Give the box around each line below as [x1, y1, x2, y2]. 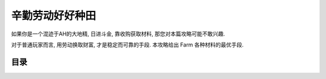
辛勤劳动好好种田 [11, 9, 97, 22]
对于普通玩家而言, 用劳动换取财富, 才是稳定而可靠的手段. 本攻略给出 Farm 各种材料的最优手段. [11, 41, 244, 48]
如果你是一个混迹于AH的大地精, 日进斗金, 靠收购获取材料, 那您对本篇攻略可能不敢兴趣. [11, 30, 226, 37]
